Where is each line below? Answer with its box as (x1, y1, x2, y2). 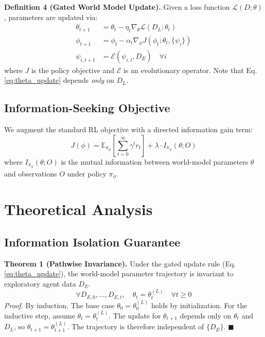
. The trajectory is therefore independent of (67, 321, 204, 332)
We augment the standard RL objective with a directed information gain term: (4, 124, 253, 135)
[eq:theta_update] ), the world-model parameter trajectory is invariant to (4, 268, 234, 279)
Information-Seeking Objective (4, 100, 170, 116)
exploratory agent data (4, 278, 76, 289)
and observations (4, 168, 57, 179)
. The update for (109, 310, 161, 321)
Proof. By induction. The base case (4, 299, 115, 310)
